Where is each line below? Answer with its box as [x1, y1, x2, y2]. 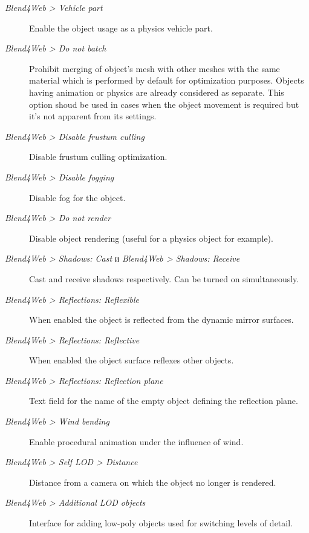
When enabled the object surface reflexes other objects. [29, 354, 234, 366]
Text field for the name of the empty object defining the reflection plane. [29, 394, 298, 407]
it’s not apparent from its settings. [29, 110, 157, 122]
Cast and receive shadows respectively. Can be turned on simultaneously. [29, 272, 299, 285]
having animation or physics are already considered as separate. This [29, 85, 284, 98]
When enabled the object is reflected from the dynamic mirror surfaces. [29, 313, 294, 326]
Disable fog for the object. [29, 191, 126, 204]
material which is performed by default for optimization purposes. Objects [29, 74, 304, 87]
